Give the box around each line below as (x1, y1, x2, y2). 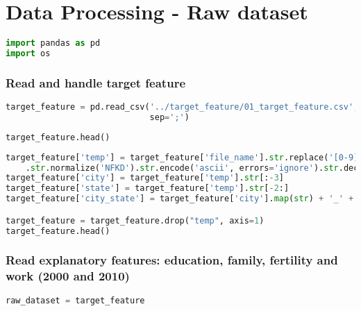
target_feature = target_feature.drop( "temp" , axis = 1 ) (6, 215, 265, 226)
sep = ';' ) (149, 112, 190, 122)
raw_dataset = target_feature (6, 295, 145, 305)
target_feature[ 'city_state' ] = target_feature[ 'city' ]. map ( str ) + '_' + (6, 194, 354, 204)
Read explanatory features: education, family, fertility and (6, 251, 338, 269)
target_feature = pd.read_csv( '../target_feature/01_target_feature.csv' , (6, 102, 359, 112)
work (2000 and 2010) (6, 267, 130, 285)
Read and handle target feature (6, 74, 186, 91)
